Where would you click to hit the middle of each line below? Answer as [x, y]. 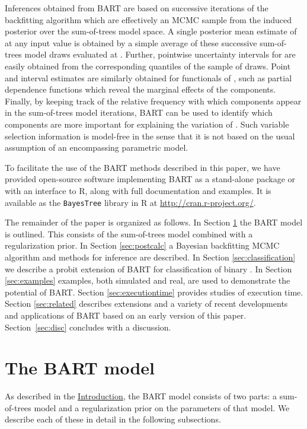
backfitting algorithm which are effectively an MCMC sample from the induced [148, 19]
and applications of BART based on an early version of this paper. [126, 315]
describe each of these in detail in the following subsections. [113, 419]
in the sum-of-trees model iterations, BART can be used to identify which [139, 112]
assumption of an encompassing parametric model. [97, 147]
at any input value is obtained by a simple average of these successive [131, 42]
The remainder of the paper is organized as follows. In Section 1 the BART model [154, 222]
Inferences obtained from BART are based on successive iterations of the [137, 8]
